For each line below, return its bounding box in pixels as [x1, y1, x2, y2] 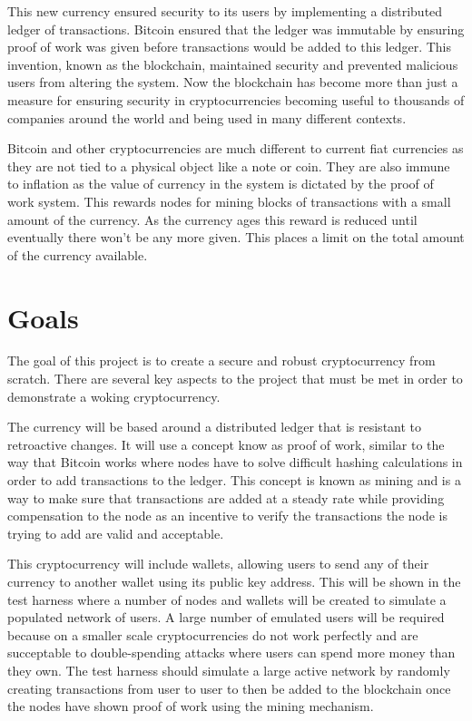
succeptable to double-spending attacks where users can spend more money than [7, 643, 456, 662]
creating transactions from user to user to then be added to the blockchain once [7, 678, 451, 697]
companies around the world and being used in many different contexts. [7, 108, 407, 127]
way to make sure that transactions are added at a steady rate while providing [7, 488, 445, 507]
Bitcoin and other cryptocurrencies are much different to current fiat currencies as [7, 139, 464, 158]
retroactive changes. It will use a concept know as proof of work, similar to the [7, 434, 445, 453]
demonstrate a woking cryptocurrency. [7, 386, 221, 405]
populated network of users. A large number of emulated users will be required [7, 608, 445, 627]
